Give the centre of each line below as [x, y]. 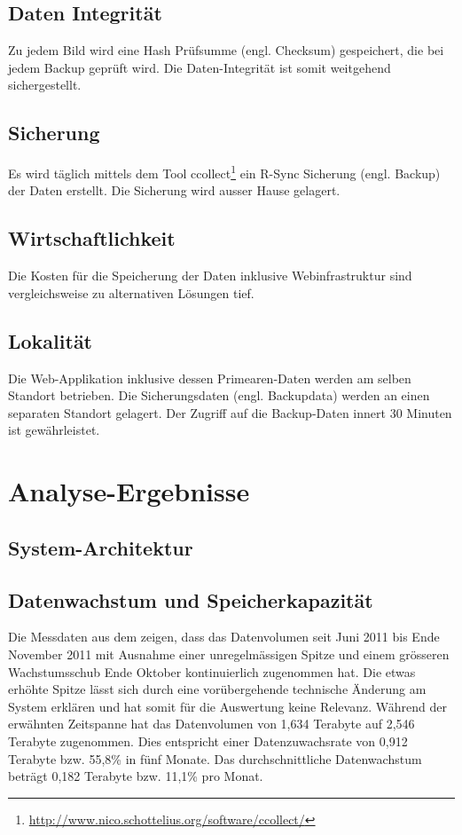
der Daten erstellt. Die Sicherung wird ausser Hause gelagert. [174, 190]
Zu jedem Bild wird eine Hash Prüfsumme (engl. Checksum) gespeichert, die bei [226, 50]
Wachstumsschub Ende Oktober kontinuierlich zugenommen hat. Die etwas [212, 671]
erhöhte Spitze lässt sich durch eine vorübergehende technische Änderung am [217, 689]
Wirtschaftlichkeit [92, 238]
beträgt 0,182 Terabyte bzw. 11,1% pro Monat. [136, 776]
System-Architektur [101, 547]
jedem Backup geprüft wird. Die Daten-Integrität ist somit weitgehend [200, 67]
